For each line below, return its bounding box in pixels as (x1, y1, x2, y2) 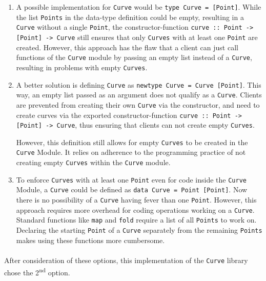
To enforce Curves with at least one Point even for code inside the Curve (16, 174, 247, 185)
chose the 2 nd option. (4, 265, 70, 277)
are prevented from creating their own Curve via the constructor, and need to (16, 99, 260, 110)
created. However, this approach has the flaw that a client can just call (16, 42, 238, 52)
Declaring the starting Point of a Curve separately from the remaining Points (16, 225, 262, 235)
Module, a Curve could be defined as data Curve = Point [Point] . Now (16, 184, 248, 195)
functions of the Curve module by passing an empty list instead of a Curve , (16, 52, 252, 63)
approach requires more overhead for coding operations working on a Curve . (16, 204, 255, 215)
